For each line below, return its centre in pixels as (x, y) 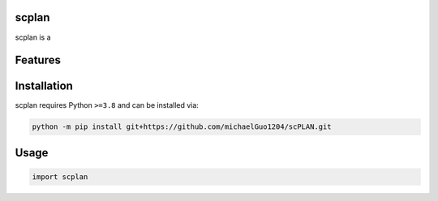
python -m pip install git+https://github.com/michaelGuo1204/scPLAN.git (182, 127)
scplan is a (33, 37)
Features (38, 60)
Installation (44, 86)
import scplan (60, 177)
